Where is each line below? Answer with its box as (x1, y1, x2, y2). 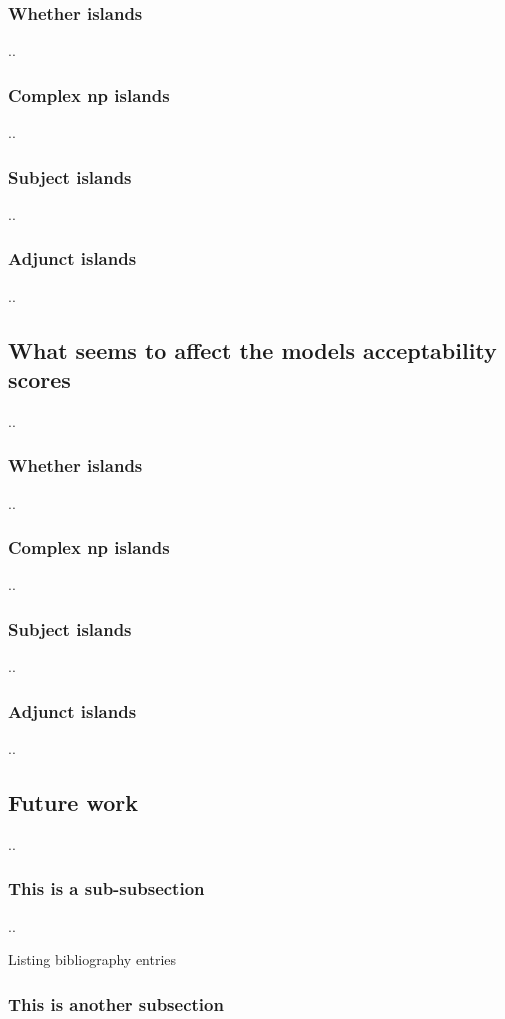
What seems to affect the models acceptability (8, 334, 497, 365)
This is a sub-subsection (8, 876, 205, 901)
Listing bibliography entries (8, 949, 177, 970)
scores (8, 364, 71, 395)
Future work (8, 787, 139, 818)
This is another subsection (8, 991, 224, 1016)
